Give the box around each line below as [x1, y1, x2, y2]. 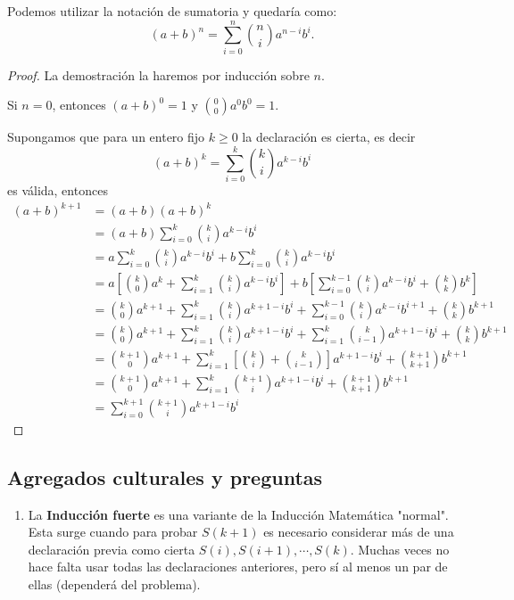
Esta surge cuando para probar [28, 522, 198, 541]
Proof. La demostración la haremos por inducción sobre [7, 65, 310, 84]
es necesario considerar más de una [263, 522, 454, 541]
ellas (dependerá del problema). [28, 575, 201, 594]
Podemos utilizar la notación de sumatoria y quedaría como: [7, 2, 337, 20]
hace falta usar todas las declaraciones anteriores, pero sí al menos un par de [28, 557, 448, 576]
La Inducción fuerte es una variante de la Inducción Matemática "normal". [28, 505, 449, 523]
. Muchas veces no [350, 539, 450, 558]
